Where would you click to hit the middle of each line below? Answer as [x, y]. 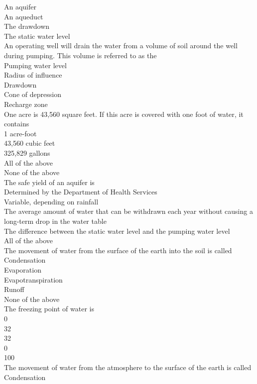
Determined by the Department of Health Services [81, 192]
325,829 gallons [27, 152]
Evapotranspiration [33, 279]
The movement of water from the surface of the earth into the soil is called [118, 250]
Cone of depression [33, 94]
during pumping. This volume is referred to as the [80, 55]
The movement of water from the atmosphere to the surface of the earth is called [128, 367]
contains [17, 124]
